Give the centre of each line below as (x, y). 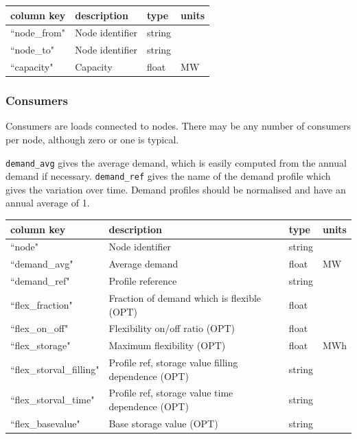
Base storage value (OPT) (163, 423)
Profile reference (143, 281)
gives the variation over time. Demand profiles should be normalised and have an (176, 189)
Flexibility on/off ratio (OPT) (172, 328)
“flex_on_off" (39, 328)
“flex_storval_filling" (55, 369)
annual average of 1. (48, 203)
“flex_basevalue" (45, 423)
